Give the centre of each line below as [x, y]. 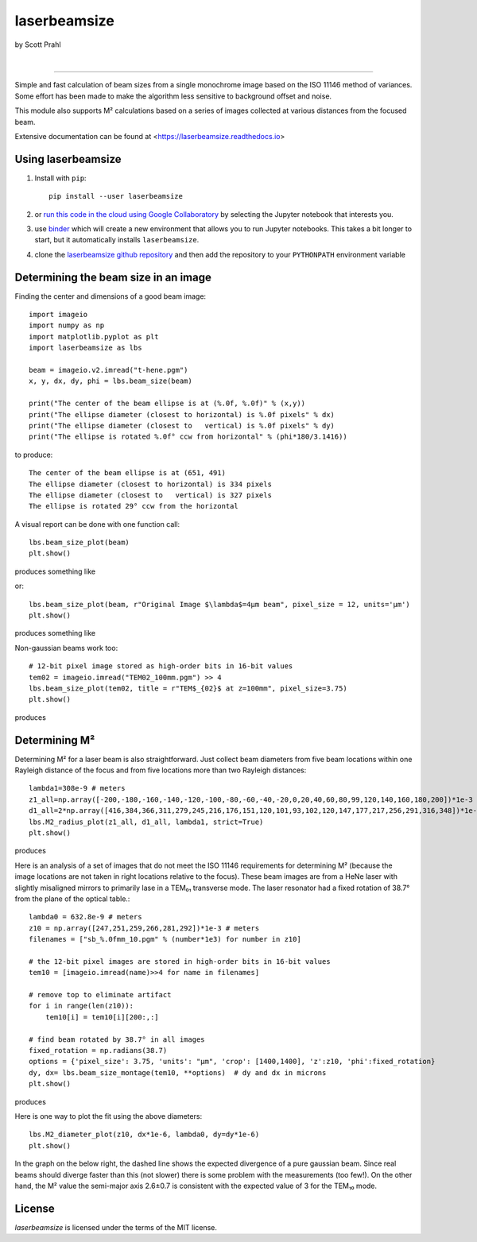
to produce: [34, 455]
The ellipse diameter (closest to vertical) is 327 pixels [150, 495]
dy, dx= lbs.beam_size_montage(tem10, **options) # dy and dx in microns [178, 1072]
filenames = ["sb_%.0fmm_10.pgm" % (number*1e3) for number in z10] [165, 939]
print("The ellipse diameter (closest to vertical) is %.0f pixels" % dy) [182, 426]
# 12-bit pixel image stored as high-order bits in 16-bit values [161, 666]
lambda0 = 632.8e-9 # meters [85, 917]
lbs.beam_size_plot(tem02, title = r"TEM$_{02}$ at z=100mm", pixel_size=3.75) [188, 688]
